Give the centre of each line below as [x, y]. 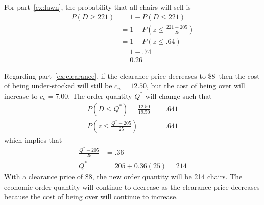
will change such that [178, 95]
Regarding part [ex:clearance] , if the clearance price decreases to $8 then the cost [132, 75]
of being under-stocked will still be [58, 86]
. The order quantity [100, 95]
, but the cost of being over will [196, 86]
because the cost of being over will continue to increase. [91, 197]
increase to [21, 95]
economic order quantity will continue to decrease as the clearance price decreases [132, 186]
